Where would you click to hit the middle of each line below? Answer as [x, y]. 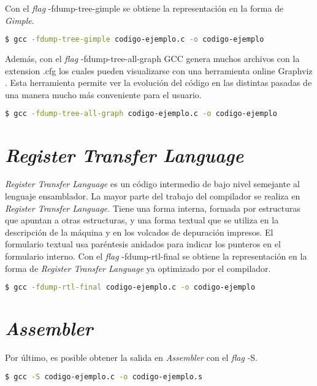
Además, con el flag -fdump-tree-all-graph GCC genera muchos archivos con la [152, 59]
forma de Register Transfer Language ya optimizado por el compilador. [138, 268]
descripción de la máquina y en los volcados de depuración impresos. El [139, 232]
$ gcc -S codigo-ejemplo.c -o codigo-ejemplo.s [104, 376]
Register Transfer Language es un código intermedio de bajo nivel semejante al [152, 184]
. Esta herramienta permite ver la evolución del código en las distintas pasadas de [158, 83]
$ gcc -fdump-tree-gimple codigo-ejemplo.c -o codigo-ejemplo [135, 40]
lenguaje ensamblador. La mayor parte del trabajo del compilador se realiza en [153, 196]
